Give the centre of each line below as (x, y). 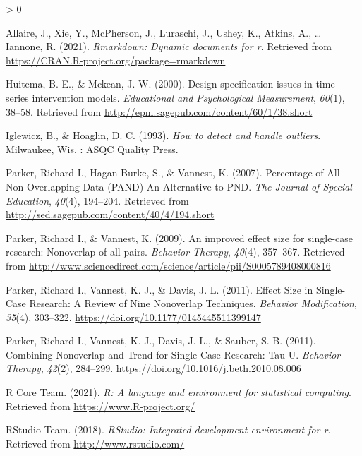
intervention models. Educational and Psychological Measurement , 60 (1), (188, 97)
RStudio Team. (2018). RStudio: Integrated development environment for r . (168, 430)
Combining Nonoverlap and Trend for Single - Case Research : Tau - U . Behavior (173, 354)
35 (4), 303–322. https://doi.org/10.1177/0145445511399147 (133, 317)
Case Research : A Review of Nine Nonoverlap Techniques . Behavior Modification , (181, 303)
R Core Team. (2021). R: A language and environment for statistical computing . (179, 392)
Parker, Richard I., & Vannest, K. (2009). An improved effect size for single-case (180, 238)
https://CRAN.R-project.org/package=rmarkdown (116, 60)
